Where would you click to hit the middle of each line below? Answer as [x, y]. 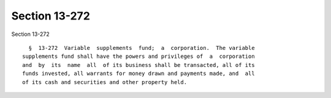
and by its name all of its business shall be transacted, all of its [139, 65]
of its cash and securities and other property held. [105, 82]
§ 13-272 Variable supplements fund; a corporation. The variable [142, 48]
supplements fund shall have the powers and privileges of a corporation [139, 57]
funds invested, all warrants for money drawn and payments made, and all [139, 74]
